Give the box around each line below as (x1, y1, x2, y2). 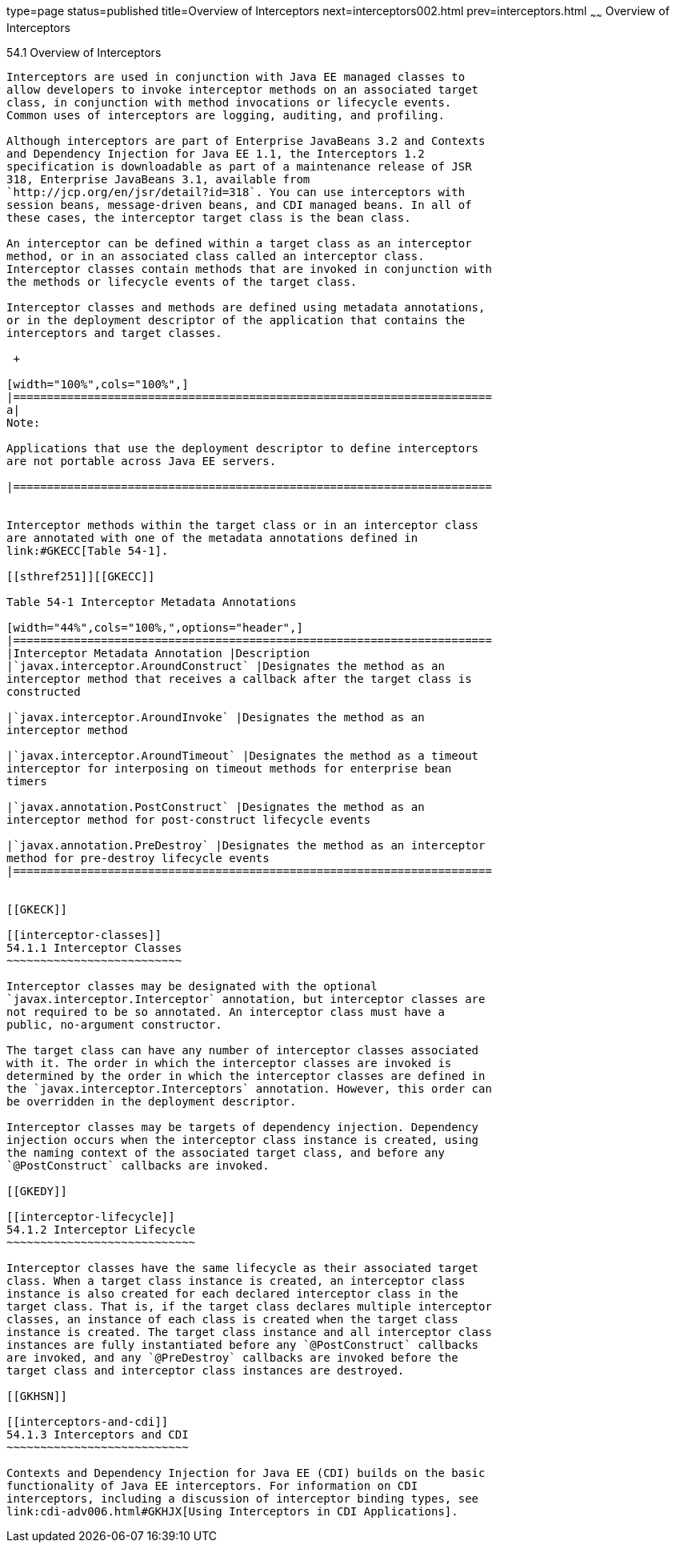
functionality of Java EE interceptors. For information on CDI (6, 1479, 418, 1492)
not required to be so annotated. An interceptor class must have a (6, 1005, 445, 1018)
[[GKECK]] (6, 902, 67, 916)
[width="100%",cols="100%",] (6, 377, 189, 391)
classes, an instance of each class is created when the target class (6, 1312, 458, 1326)
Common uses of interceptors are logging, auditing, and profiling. (6, 108, 445, 122)
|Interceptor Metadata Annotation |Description (6, 646, 310, 660)
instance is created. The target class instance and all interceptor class (6, 1325, 492, 1338)
